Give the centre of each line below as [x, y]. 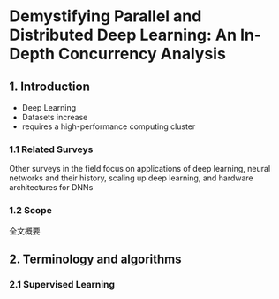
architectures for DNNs [51, 188]
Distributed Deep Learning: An [123, 35]
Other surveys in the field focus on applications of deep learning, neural [140, 169]
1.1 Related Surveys [51, 149]
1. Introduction [49, 86]
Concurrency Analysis [142, 54]
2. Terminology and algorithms [96, 259]
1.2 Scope [31, 211]
